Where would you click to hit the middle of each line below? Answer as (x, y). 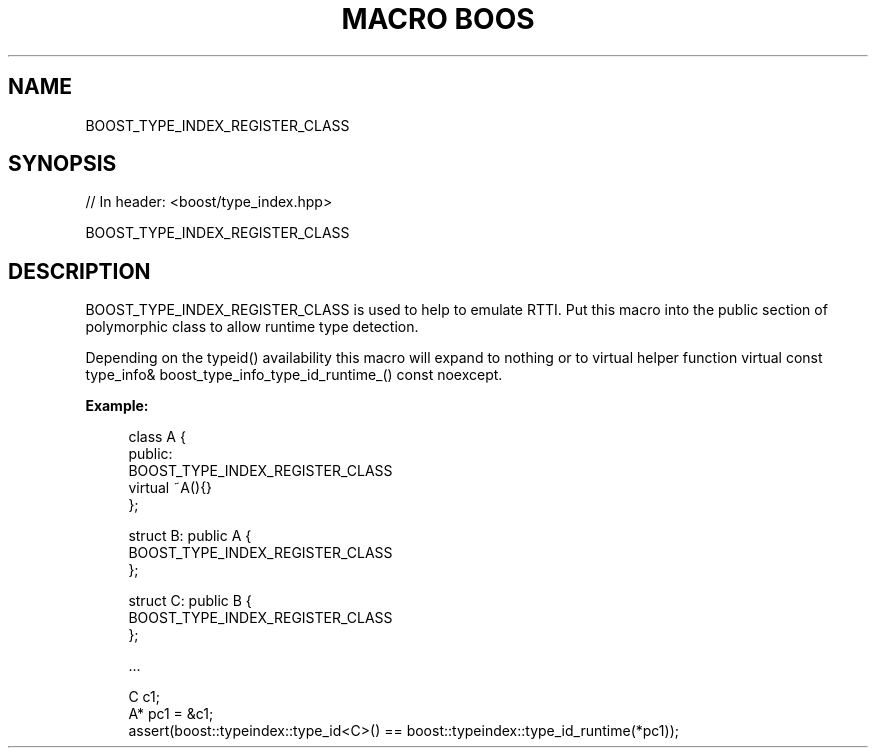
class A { (157, 437)
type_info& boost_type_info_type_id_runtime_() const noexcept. (294, 375)
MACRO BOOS (438, 19)
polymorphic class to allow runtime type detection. (252, 327)
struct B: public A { (190, 536)
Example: (117, 406)
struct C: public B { (190, 601)
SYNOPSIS (62, 164)
